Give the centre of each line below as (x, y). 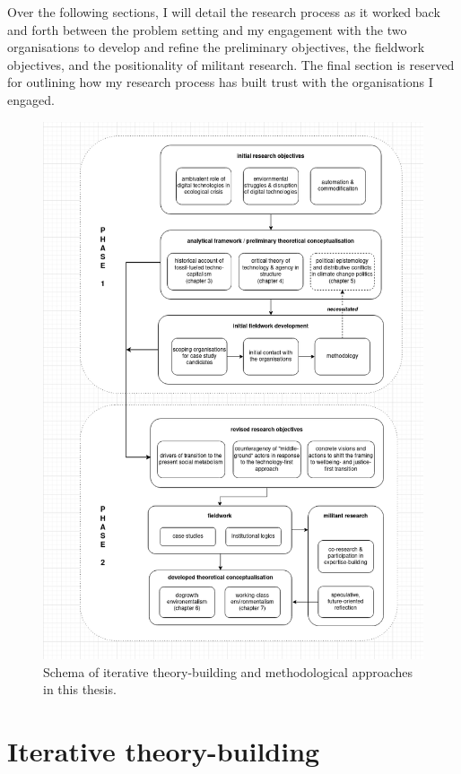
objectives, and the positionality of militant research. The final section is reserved (231, 64)
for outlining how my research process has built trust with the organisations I (220, 82)
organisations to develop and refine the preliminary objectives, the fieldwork (216, 47)
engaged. (31, 99)
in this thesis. (80, 689)
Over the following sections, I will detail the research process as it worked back (224, 12)
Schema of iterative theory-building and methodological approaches (228, 671)
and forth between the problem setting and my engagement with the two (207, 29)
